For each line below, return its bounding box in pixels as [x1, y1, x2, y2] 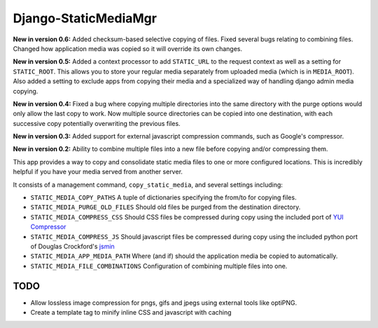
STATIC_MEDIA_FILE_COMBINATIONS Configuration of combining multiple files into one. [30, 262, 288, 270]
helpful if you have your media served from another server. [13, 168, 183, 176]
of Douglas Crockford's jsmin [30, 242, 115, 250]
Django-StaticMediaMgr [13, 10, 157, 26]
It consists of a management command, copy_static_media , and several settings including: [13, 180, 283, 189]
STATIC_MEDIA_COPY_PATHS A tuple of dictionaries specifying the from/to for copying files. [30, 193, 297, 202]
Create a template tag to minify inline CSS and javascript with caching [30, 308, 232, 317]
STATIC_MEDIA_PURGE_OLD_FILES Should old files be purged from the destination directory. [30, 203, 301, 211]
